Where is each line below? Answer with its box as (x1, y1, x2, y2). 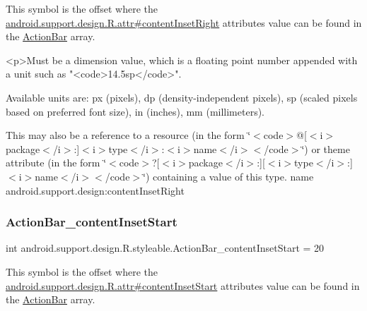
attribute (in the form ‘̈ (6, 155, 107, 170)
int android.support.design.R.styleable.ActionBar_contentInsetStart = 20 (6, 240, 325, 255)
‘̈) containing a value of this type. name (143, 169, 314, 183)
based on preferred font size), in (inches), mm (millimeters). (6, 104, 265, 118)
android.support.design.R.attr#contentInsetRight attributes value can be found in (6, 15, 362, 30)
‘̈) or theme (301, 141, 350, 156)
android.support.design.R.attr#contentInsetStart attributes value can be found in (6, 278, 360, 293)
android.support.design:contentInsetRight (6, 183, 185, 197)
